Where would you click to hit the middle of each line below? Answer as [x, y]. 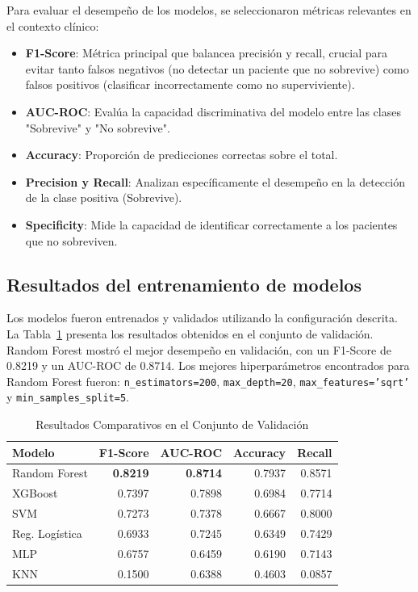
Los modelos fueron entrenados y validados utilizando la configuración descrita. [202, 318]
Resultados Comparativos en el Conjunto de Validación [172, 424]
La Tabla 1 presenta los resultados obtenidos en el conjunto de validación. [190, 333]
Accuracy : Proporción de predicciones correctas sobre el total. [182, 155]
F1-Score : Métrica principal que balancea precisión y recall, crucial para [207, 53]
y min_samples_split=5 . [68, 397]
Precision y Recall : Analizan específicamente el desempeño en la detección [215, 181]
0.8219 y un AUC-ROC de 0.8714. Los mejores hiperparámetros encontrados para [208, 365]
